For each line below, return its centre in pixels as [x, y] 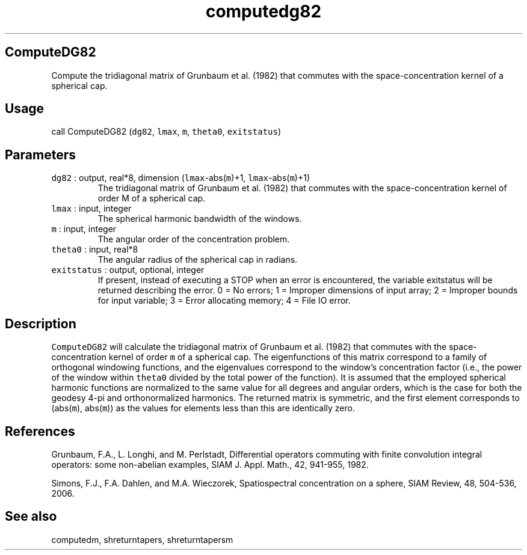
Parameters [40, 155]
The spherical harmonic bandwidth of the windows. [200, 219]
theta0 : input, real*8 [95, 250]
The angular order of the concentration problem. [194, 239]
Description [41, 323]
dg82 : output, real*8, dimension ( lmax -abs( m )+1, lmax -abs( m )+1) [181, 178]
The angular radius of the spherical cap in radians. [198, 260]
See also [31, 517]
